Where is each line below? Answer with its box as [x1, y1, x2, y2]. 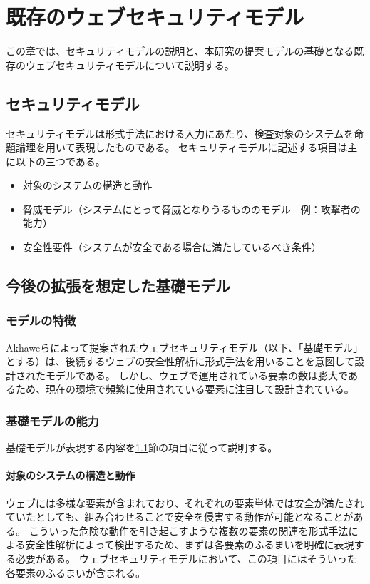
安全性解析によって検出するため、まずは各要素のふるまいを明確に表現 [25, 537, 354, 552]
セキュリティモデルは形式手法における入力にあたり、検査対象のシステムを [6, 125, 354, 140]
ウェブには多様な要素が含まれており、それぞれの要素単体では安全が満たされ [6, 495, 364, 510]
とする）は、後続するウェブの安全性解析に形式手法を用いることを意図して [6, 354, 355, 369]
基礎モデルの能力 [6, 411, 99, 429]
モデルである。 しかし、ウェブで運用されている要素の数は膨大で [45, 367, 348, 382]
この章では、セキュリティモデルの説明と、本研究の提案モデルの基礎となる [6, 43, 354, 58]
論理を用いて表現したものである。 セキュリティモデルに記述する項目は [15, 140, 348, 155]
